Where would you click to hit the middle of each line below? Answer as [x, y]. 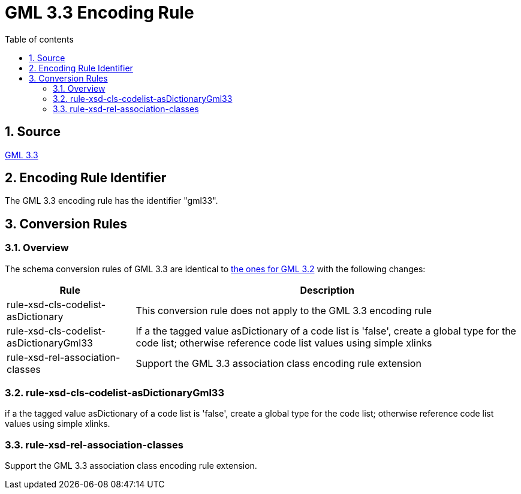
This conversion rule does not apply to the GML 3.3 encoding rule [284, 310]
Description [327, 290]
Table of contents [39, 39]
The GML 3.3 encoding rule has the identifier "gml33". [112, 201]
